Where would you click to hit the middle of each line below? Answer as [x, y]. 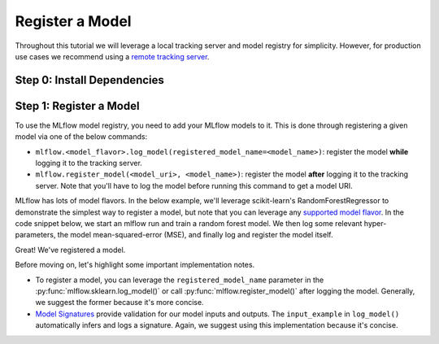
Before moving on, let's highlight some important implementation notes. [135, 265]
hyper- [375, 223]
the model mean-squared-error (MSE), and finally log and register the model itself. [195, 235]
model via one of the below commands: [81, 137]
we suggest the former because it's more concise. [120, 303]
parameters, [35, 235]
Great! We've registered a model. [70, 250]
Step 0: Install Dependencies [89, 80]
